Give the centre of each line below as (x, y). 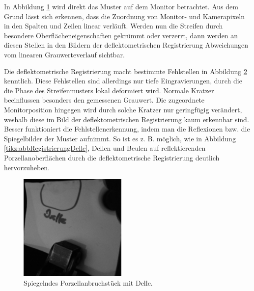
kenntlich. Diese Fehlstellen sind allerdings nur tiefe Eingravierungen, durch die (123, 81)
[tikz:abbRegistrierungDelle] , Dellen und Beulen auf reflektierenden (105, 148)
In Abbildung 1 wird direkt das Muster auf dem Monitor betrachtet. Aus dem (121, 6)
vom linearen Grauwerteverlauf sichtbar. (64, 54)
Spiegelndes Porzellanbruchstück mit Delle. (88, 282)
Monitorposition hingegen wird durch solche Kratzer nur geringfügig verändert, (123, 109)
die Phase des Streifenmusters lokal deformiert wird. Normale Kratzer (109, 90)
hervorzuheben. (27, 167)
